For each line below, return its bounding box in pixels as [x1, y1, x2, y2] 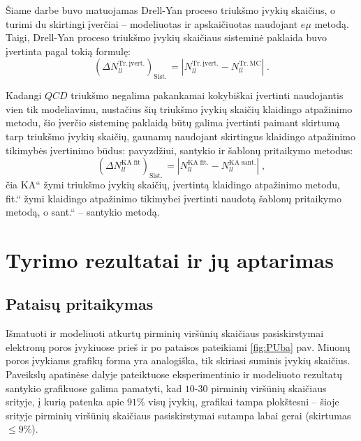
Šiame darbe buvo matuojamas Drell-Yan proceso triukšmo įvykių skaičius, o [6, 3, 336, 17]
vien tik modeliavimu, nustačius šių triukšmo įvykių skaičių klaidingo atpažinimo [6, 101, 353, 116]
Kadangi [6, 88, 42, 103]
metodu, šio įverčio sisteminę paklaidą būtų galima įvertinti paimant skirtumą [6, 115, 340, 130]
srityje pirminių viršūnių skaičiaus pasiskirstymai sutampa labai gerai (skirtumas [6, 408, 351, 422]
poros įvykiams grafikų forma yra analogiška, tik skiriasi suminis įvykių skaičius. [6, 353, 351, 368]
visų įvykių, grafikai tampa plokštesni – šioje [148, 394, 339, 409]
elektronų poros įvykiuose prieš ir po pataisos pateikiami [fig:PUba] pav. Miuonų [6, 339, 351, 354]
